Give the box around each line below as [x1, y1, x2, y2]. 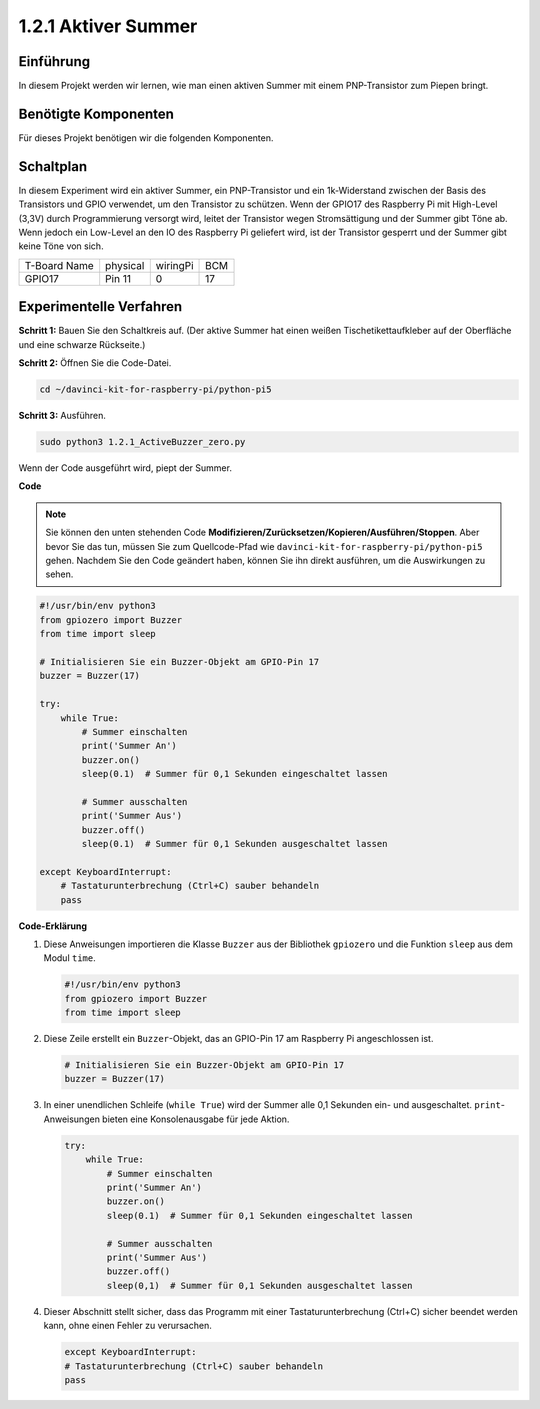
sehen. [45, 568, 74, 580]
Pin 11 [105, 271, 132, 285]
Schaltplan [18, 158, 88, 175]
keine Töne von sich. [18, 240, 104, 252]
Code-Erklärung [18, 920, 88, 932]
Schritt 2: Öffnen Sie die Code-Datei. [18, 357, 172, 369]
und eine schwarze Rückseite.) [18, 338, 146, 350]
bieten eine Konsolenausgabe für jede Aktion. [101, 1113, 290, 1125]
